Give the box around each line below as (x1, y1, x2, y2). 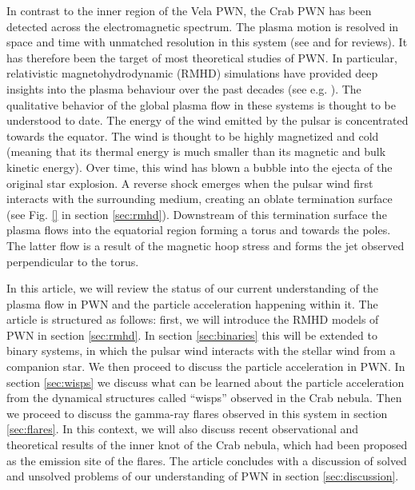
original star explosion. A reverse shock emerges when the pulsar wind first (6, 174, 373, 191)
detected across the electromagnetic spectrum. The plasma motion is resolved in (6, 18, 399, 34)
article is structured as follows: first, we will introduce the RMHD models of (6, 311, 379, 328)
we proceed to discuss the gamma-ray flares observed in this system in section (6, 404, 388, 421)
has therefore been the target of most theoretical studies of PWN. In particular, (6, 49, 397, 66)
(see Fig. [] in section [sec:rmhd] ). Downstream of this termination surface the (6, 205, 387, 222)
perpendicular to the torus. (6, 253, 139, 269)
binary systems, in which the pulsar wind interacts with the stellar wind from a (6, 342, 396, 359)
